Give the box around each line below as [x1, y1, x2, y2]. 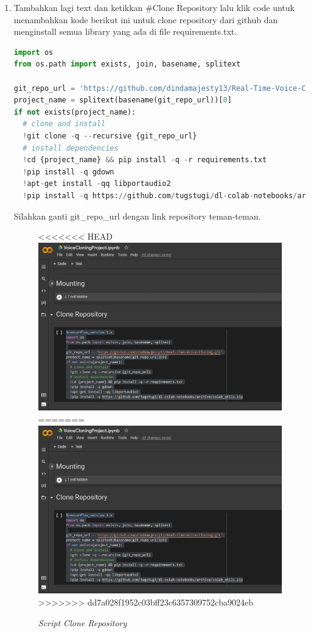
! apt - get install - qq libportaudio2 [23, 179, 171, 188]
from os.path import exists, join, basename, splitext [13, 60, 241, 69]
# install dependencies [23, 143, 119, 152]
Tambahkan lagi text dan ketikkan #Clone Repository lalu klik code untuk [13, 1, 295, 13]
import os [13, 48, 54, 57]
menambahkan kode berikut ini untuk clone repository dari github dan [13, 13, 278, 26]
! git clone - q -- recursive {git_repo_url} [23, 131, 197, 140]
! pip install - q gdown [23, 167, 114, 176]
